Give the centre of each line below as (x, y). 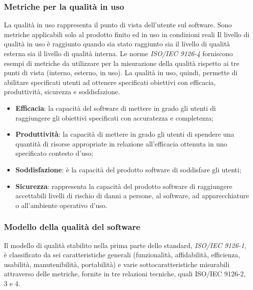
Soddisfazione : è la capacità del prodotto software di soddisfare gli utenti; (128, 169)
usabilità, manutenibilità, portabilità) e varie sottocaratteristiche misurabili (117, 264)
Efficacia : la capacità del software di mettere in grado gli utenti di (116, 108)
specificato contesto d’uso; (54, 153)
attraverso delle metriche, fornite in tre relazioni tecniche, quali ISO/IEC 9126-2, (125, 274)
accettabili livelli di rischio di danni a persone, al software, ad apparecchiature (132, 196)
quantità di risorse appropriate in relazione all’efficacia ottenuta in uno (121, 143)
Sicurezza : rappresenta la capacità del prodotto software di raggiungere (124, 186)
